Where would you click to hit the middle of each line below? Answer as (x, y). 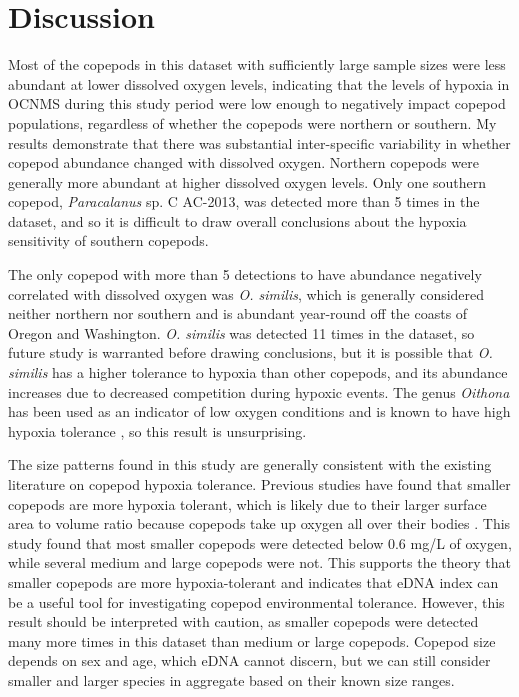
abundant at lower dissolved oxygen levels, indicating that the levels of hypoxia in (259, 83)
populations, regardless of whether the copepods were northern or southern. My (252, 122)
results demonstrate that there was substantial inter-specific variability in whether (259, 142)
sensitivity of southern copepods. (108, 240)
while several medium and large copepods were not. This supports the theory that (260, 562)
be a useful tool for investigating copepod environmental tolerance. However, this (256, 601)
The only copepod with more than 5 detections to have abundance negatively (245, 274)
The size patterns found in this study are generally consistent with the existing (250, 464)
